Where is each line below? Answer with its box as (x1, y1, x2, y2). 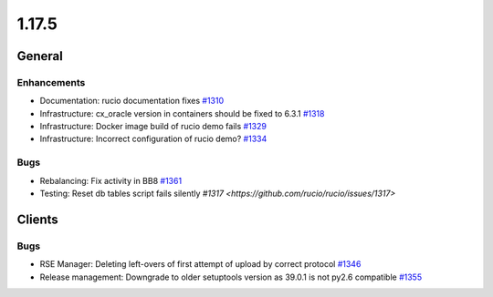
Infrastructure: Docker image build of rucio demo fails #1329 (39, 121, 267, 132)
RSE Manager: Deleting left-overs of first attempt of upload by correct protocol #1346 (39, 259, 362, 270)
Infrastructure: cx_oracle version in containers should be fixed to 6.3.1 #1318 (39, 108, 325, 118)
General (16, 48, 64, 64)
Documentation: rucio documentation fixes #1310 (39, 96, 225, 107)
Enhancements (16, 76, 86, 88)
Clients (16, 211, 58, 227)
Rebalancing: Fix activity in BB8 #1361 (39, 175, 183, 186)
